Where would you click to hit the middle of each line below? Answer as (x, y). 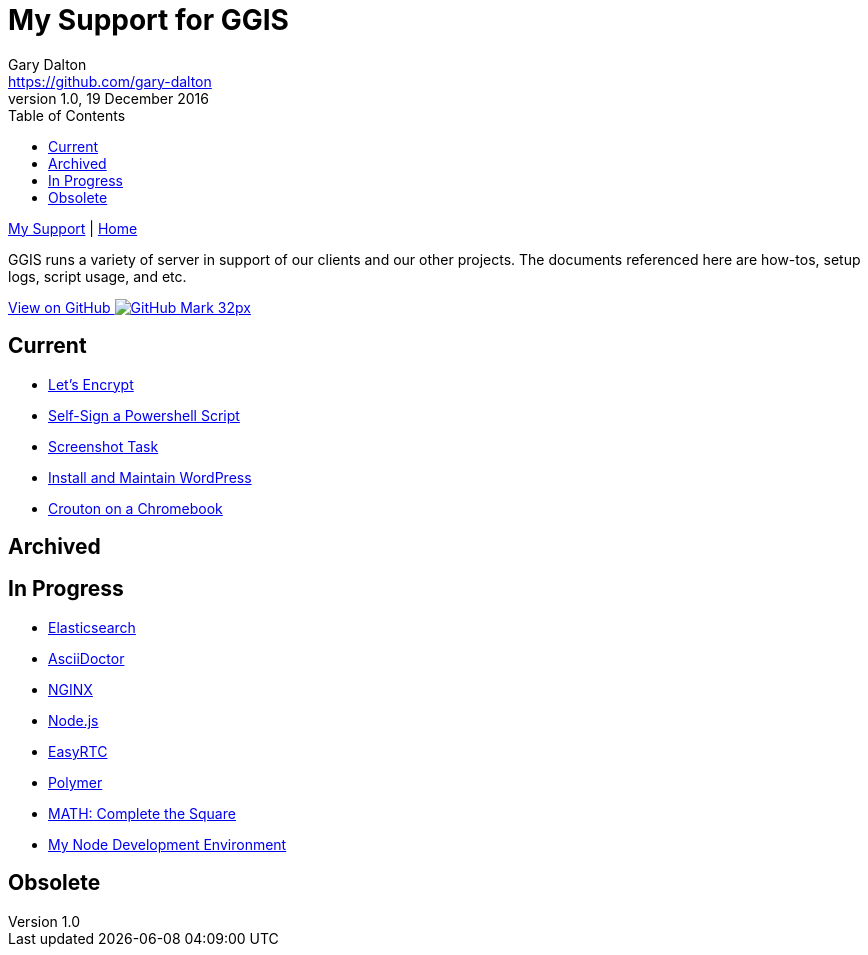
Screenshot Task (103, 446)
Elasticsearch (92, 627)
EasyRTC (78, 751)
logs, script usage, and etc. (97, 276)
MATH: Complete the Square (142, 813)
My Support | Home (73, 228)
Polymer (75, 782)
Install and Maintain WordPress (150, 477)
